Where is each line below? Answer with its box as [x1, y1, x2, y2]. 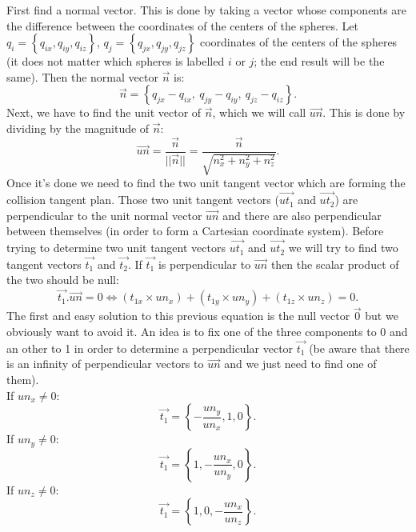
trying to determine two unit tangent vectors [6, 239, 226, 256]
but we [365, 307, 398, 324]
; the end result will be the [254, 53, 385, 70]
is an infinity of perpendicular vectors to [6, 355, 204, 372]
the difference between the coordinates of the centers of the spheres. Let [6, 17, 359, 34]
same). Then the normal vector [6, 68, 158, 85]
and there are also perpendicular [222, 206, 382, 223]
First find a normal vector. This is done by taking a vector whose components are [6, 2, 407, 18]
